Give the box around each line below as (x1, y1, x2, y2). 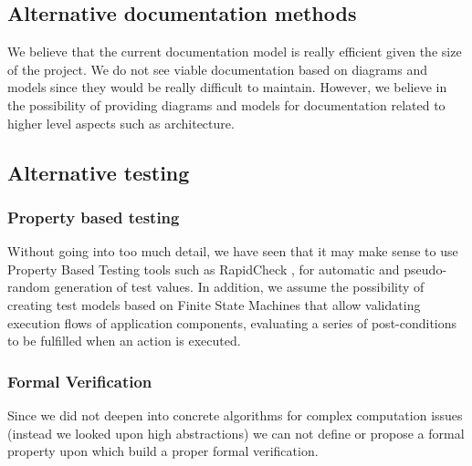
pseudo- (404, 259, 447, 278)
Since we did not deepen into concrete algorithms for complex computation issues (7, 405, 463, 424)
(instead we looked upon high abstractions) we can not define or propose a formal (7, 423, 465, 442)
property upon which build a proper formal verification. (7, 441, 319, 461)
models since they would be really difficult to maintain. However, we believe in (7, 78, 447, 97)
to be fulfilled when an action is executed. (7, 331, 241, 350)
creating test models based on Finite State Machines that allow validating (7, 295, 421, 314)
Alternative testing (7, 158, 190, 186)
